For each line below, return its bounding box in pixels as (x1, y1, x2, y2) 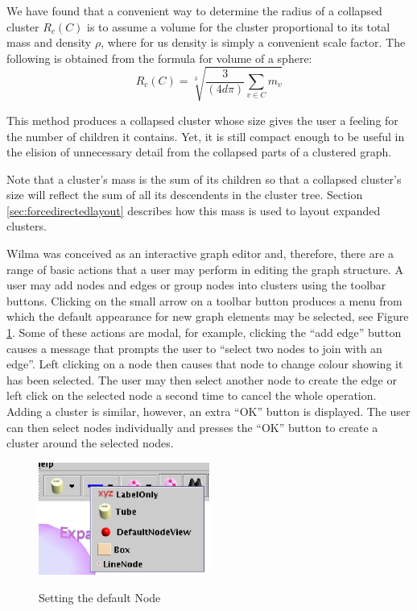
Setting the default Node (39, 589, 161, 606)
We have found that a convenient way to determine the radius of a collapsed (6, 2, 382, 19)
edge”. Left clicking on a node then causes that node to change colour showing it (6, 355, 403, 372)
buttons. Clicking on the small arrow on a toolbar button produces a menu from (6, 292, 403, 309)
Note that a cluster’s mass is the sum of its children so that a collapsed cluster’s (6, 170, 402, 187)
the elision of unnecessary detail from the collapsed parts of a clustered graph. (6, 143, 392, 160)
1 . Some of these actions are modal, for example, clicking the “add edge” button (6, 324, 402, 341)
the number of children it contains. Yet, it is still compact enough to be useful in (6, 127, 405, 144)
